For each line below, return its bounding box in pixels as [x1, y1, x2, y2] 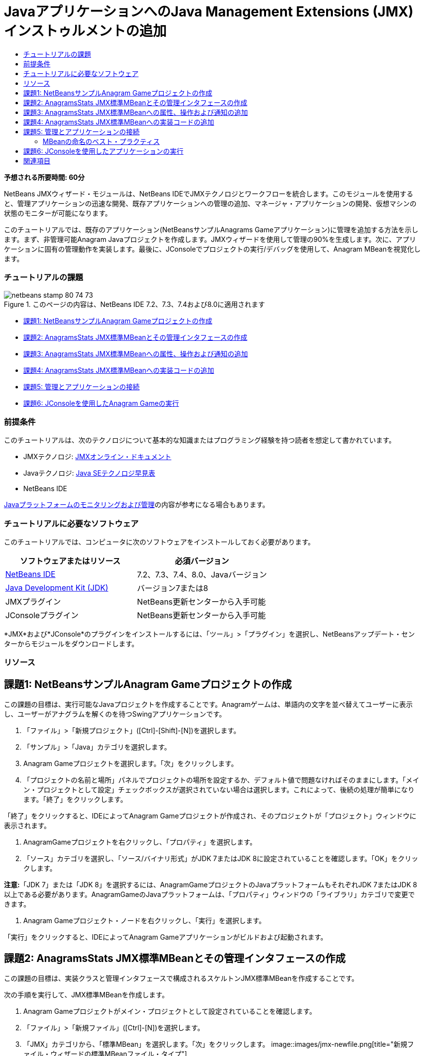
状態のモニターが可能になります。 [4, 208, 112, 217]
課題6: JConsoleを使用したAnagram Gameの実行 [23, 399, 179, 407]
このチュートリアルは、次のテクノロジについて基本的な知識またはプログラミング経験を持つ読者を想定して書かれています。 [4, 436, 396, 445]
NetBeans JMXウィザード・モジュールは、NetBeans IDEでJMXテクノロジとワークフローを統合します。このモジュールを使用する [4, 189, 413, 198]
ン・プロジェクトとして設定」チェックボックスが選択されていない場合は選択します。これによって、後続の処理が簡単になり [23, 785, 415, 794]
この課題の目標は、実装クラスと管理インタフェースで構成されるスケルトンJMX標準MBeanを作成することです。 [4, 974, 359, 983]
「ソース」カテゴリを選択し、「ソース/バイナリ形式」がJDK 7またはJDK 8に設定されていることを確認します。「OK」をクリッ [23, 854, 419, 863]
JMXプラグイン [5, 597, 61, 607]
